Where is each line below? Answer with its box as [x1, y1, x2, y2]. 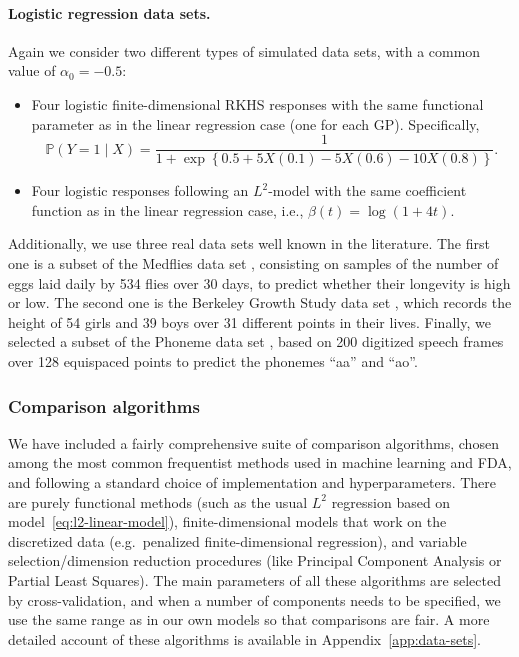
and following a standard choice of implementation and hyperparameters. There [8, 471, 497, 492]
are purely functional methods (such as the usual [8, 491, 308, 512]
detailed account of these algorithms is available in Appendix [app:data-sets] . [8, 628, 481, 649]
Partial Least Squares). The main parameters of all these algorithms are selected [8, 569, 501, 590]
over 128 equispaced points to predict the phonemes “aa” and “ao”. [8, 350, 418, 371]
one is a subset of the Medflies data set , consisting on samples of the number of [8, 253, 499, 274]
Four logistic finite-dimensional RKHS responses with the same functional [31, 93, 484, 114]
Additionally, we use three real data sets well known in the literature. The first [8, 233, 490, 254]
